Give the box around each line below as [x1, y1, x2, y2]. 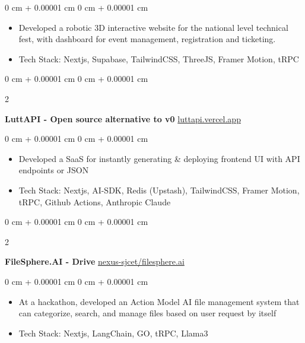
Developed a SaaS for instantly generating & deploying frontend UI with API [18, 152, 300, 164]
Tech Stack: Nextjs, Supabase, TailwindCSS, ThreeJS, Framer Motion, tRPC [18, 52, 299, 65]
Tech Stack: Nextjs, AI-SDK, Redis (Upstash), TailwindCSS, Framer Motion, [18, 183, 300, 196]
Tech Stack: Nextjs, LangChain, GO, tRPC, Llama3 [18, 326, 208, 339]
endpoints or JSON [18, 164, 89, 176]
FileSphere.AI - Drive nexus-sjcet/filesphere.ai [5, 255, 185, 268]
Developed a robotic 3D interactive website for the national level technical [18, 21, 288, 33]
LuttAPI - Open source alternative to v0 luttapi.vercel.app [5, 112, 241, 125]
